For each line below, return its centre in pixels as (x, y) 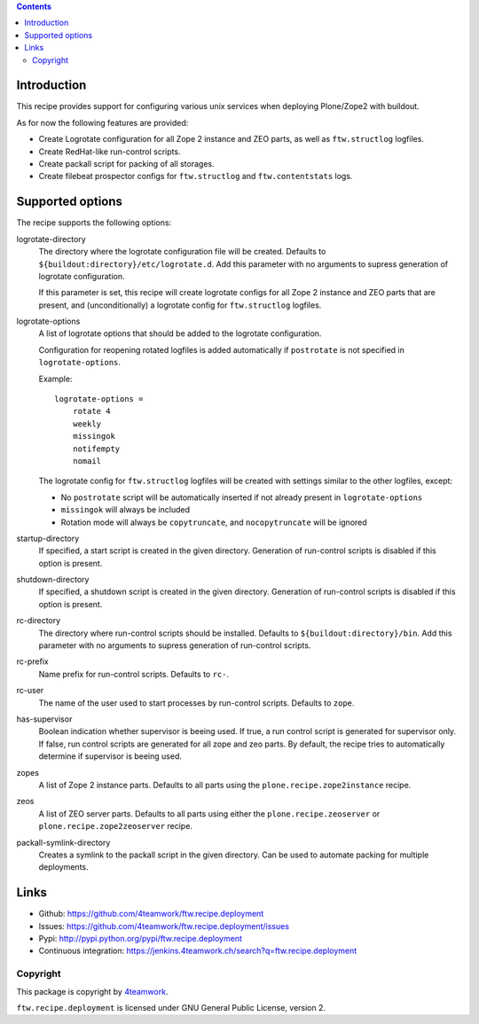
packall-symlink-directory (63, 842)
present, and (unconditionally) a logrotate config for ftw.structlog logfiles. (180, 305)
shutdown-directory (53, 580)
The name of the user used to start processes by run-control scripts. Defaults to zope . (196, 703)
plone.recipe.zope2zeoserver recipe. (115, 826)
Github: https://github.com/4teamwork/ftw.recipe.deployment (151, 914)
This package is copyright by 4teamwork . (92, 991)
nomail (87, 461)
